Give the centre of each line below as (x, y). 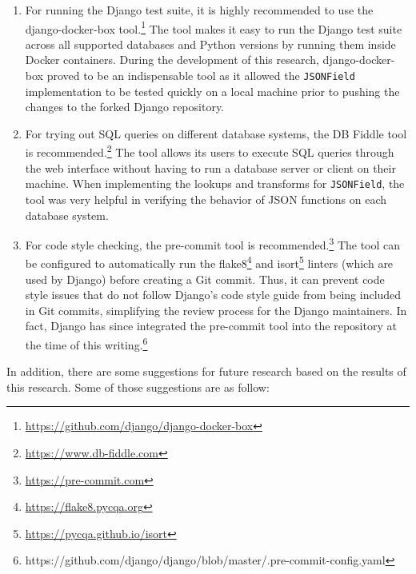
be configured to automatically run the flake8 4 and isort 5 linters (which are (209, 262)
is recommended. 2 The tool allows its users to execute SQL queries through (210, 151)
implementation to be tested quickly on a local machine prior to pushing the (212, 91)
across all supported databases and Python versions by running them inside (210, 44)
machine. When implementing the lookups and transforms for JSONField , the (215, 183)
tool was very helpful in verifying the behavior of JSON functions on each (206, 199)
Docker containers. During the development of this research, (172, 60)
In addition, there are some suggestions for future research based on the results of (206, 371)
